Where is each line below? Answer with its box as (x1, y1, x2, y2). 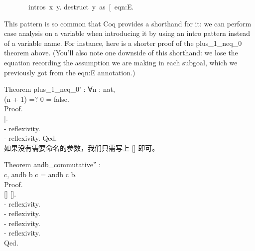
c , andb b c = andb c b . (4, 169, 77, 179)
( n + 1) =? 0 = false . (4, 93, 69, 104)
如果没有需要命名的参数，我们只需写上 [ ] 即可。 (4, 142, 159, 153)
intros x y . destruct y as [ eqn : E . (28, 1, 134, 11)
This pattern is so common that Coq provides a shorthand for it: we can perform (4, 18, 252, 28)
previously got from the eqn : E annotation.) (4, 67, 135, 77)
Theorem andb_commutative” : (4, 159, 101, 170)
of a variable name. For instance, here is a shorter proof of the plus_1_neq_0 (4, 37, 242, 48)
